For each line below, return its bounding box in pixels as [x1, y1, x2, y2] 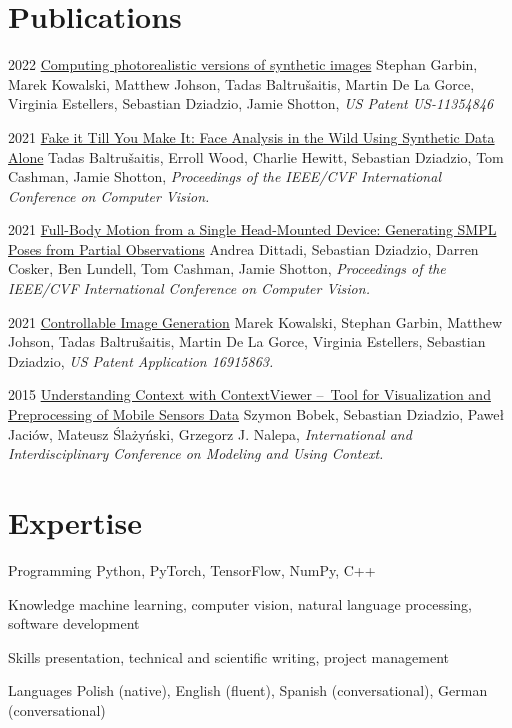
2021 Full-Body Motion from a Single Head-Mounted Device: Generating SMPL [8, 219, 497, 240]
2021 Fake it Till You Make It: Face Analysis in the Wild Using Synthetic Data [8, 126, 495, 147]
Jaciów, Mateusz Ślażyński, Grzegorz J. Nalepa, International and [8, 423, 412, 444]
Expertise [8, 502, 142, 542]
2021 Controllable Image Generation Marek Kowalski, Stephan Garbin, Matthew [8, 311, 502, 332]
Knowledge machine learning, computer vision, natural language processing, [8, 593, 472, 614]
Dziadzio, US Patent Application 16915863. [8, 350, 274, 371]
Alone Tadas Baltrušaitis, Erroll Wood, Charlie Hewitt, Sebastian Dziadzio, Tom [8, 146, 504, 167]
